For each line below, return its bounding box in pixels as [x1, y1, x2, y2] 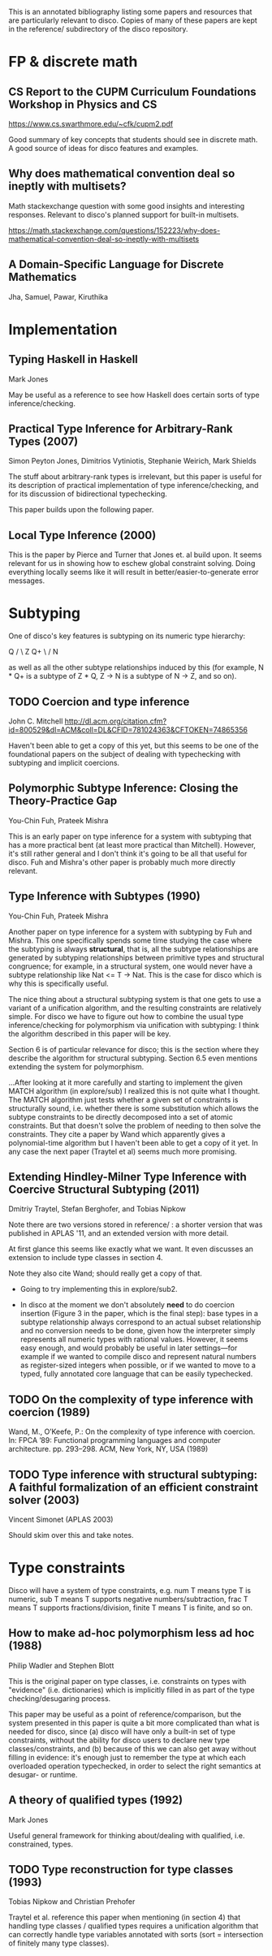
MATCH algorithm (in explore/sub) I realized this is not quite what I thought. [8, 1086, 261, 1095]
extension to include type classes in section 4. [8, 1253, 164, 1263]
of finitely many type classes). [8, 1938, 110, 1948]
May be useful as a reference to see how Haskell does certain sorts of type [8, 390, 260, 399]
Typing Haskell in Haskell [8, 352, 138, 366]
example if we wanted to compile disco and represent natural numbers [19, 1352, 257, 1362]
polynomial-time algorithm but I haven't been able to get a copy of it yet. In [8, 1138, 258, 1147]
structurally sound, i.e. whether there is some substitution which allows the [8, 1103, 259, 1113]
